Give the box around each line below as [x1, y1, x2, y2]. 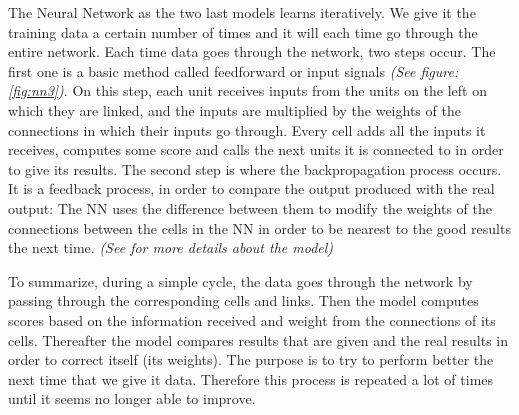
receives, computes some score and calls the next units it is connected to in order [8, 139, 504, 160]
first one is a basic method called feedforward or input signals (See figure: [8, 60, 459, 81]
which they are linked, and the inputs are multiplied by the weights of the [8, 99, 461, 120]
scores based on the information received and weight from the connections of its [8, 309, 496, 330]
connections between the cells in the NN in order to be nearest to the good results [8, 217, 511, 238]
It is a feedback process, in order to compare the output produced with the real [8, 178, 495, 199]
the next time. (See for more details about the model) [8, 237, 334, 258]
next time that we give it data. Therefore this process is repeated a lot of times [8, 368, 494, 389]
